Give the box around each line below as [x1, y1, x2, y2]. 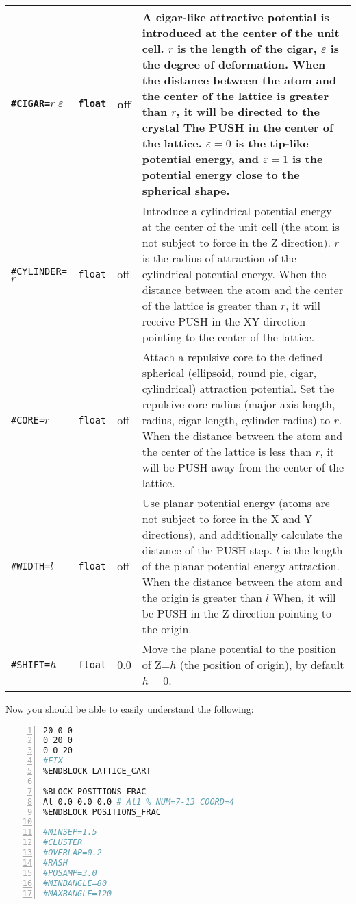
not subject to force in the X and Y [142, 511, 313, 526]
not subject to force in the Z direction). [142, 234, 331, 250]
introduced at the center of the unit [142, 25, 340, 40]
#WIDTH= [11, 560, 51, 572]
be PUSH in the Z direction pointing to [142, 605, 331, 621]
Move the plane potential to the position [142, 641, 336, 657]
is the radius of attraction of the [142, 250, 296, 266]
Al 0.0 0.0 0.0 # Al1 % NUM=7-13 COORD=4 [43, 796, 235, 807]
